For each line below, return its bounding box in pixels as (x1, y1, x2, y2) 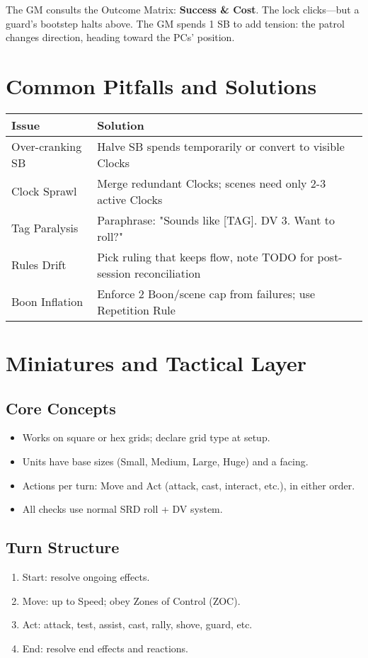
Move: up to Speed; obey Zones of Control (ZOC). (22, 593, 241, 608)
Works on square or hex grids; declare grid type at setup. (22, 430, 270, 445)
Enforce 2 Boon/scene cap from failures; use (97, 285, 316, 302)
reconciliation (134, 264, 201, 281)
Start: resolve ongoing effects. (22, 569, 150, 584)
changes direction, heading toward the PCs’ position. (6, 30, 235, 45)
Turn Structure (6, 536, 120, 558)
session (97, 264, 131, 281)
